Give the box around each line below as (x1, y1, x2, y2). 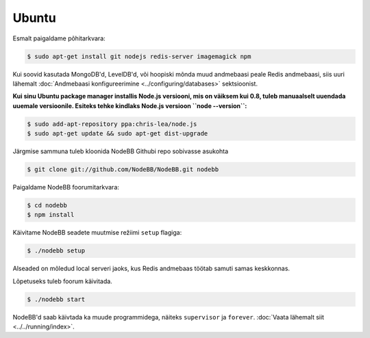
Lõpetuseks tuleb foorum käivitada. (12, 277, 112, 285)
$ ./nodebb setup (27, 247, 86, 255)
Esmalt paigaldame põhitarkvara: (12, 34, 106, 42)
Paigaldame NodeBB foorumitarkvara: (12, 183, 120, 192)
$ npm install (27, 211, 75, 219)
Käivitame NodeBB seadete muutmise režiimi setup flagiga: (12, 229, 182, 237)
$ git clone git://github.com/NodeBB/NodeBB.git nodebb (27, 166, 219, 174)
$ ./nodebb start (27, 295, 86, 303)
